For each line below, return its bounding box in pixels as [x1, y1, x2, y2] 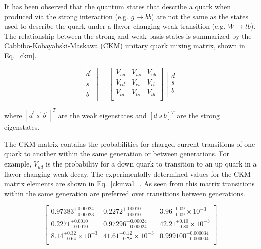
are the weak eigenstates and [58, 110, 147, 120]
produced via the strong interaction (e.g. [4, 11, 128, 21]
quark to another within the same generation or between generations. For [4, 148, 229, 159]
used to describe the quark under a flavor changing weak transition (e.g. [4, 21, 226, 31]
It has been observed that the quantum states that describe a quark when [4, 1, 231, 11]
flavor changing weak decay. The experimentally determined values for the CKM [4, 168, 251, 179]
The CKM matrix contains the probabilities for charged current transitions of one [4, 138, 255, 149]
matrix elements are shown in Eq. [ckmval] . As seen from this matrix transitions [4, 178, 255, 189]
